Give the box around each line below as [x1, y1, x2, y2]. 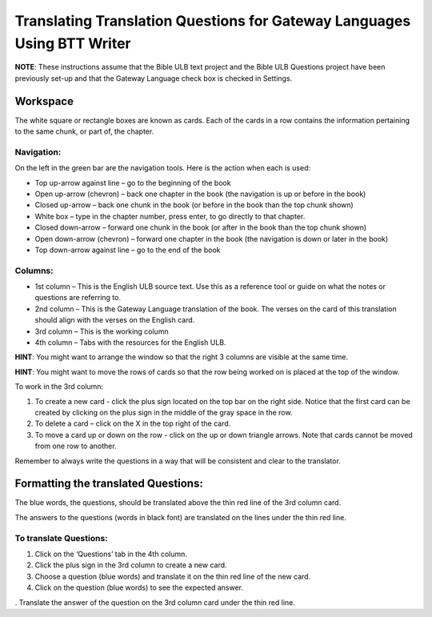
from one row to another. [34, 441, 117, 451]
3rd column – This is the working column [34, 327, 169, 336]
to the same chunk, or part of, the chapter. [14, 126, 154, 136]
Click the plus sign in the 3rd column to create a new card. [34, 560, 227, 570]
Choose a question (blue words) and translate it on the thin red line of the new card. [34, 571, 311, 581]
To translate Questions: [14, 532, 108, 543]
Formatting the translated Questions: [14, 477, 203, 491]
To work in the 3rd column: [14, 382, 104, 391]
